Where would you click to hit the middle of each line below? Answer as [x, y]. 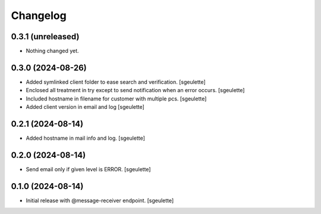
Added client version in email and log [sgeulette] [85, 107]
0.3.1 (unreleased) [45, 37]
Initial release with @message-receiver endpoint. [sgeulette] [100, 200]
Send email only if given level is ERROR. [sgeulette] [88, 169]
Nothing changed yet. [53, 51]
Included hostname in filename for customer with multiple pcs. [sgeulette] [116, 99]
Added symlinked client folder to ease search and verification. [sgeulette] [116, 82]
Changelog [39, 15]
